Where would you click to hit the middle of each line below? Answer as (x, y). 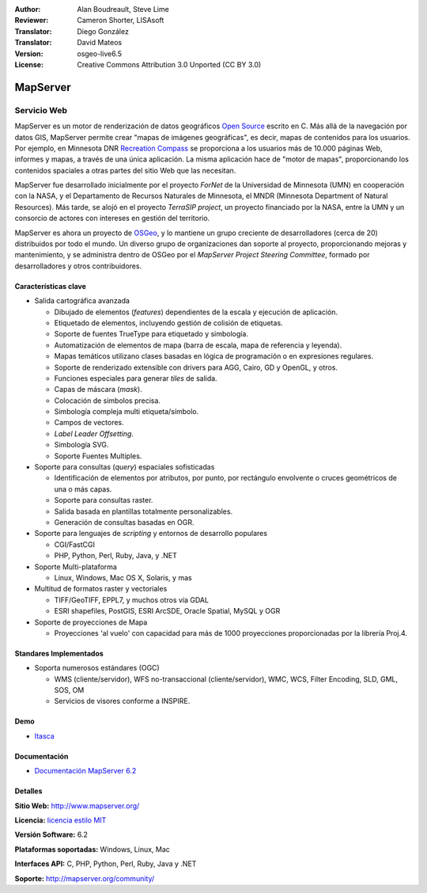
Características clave (51, 286)
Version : (29, 53)
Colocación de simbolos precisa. (108, 401)
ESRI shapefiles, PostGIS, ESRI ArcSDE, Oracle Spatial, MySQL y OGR (167, 611)
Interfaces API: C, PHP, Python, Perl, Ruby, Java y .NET (106, 864)
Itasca (44, 735)
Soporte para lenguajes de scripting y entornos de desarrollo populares (151, 534)
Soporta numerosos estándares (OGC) (97, 668)
